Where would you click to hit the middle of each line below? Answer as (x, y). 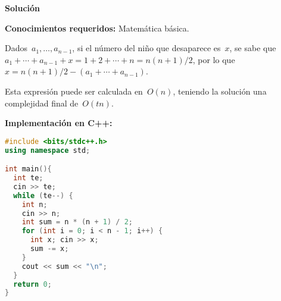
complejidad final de (42, 103)
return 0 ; (32, 284)
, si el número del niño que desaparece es (146, 48)
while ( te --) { (43, 195)
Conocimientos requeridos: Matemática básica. (97, 28)
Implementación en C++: (59, 123)
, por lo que (214, 59)
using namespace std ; (48, 150)
